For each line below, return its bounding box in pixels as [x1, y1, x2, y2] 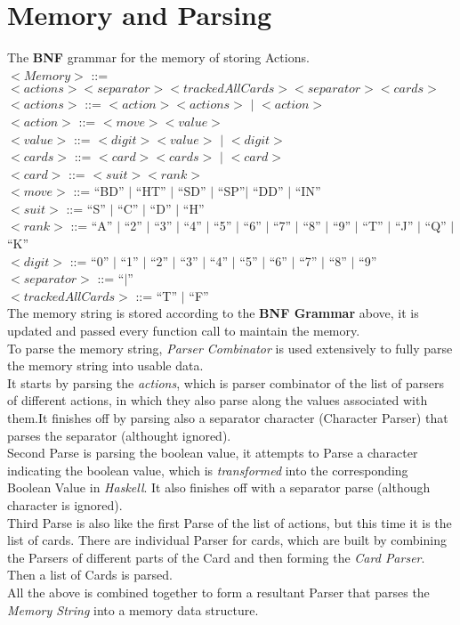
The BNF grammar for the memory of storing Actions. [7, 48, 310, 67]
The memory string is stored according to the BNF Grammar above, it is [7, 304, 419, 322]
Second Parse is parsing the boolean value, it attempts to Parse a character [7, 443, 418, 462]
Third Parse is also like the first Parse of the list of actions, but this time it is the [7, 513, 452, 532]
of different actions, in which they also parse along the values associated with [7, 391, 428, 410]
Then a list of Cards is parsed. [7, 565, 173, 584]
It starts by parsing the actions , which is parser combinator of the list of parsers [7, 373, 445, 392]
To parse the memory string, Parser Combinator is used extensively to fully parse [7, 338, 453, 357]
